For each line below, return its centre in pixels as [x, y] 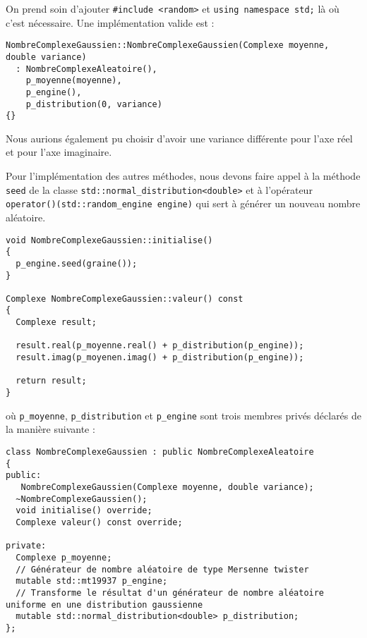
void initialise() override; [84, 511]
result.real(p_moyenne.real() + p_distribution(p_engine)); [160, 346]
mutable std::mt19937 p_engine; [92, 581]
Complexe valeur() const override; [99, 522]
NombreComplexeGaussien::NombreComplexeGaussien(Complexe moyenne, [168, 45]
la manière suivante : [50, 429]
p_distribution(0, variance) [94, 104]
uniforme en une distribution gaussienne [104, 605]
